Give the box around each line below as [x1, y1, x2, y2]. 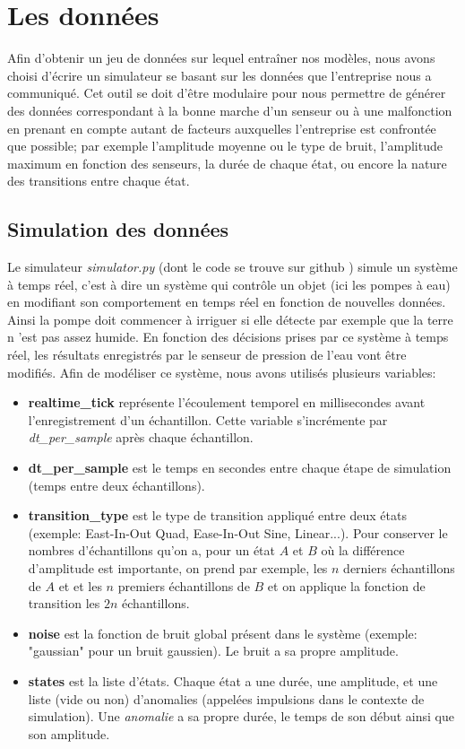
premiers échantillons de [117, 576, 250, 595]
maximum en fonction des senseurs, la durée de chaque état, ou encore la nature [7, 153, 447, 172]
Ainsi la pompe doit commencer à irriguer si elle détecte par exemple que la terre [7, 309, 453, 328]
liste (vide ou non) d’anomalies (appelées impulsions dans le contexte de [28, 689, 425, 708]
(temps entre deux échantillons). [28, 475, 205, 494]
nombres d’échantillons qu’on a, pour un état [28, 541, 276, 560]
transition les [28, 594, 100, 613]
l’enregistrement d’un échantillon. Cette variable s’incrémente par [28, 410, 388, 429]
